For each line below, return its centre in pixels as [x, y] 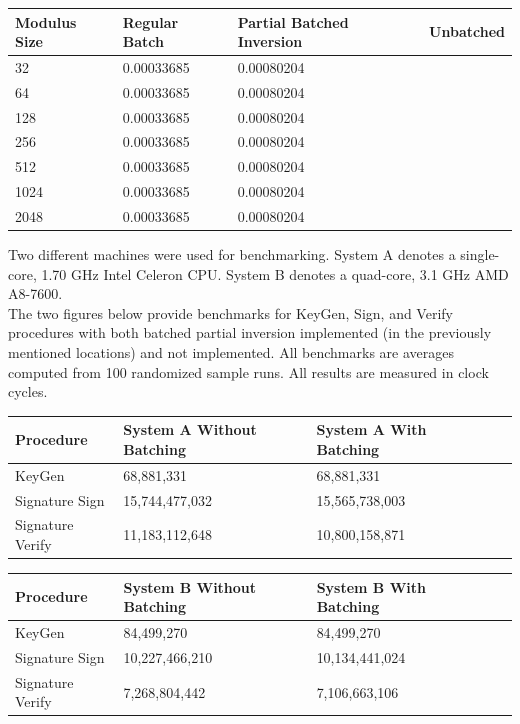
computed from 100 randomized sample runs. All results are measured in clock [248, 371]
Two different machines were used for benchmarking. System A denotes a [232, 254]
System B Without [190, 586]
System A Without [190, 429]
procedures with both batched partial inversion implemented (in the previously [250, 332]
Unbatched [467, 31]
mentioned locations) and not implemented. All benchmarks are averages [231, 352]
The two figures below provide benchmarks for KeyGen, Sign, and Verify [230, 312]
